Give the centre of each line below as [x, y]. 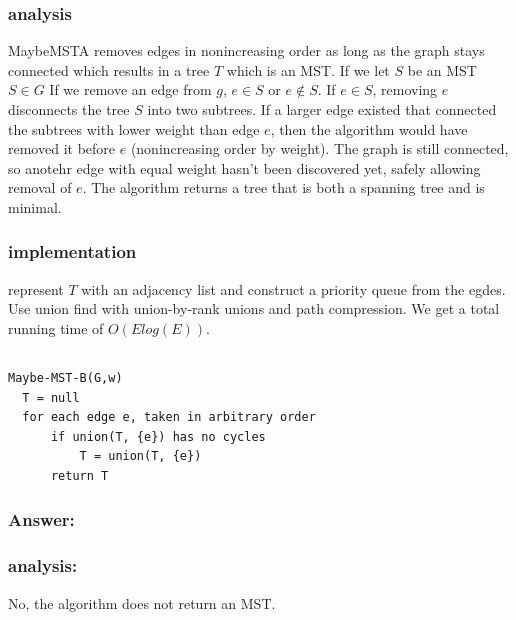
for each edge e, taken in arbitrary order [169, 417]
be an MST [442, 69]
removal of [40, 187]
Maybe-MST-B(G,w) [65, 377]
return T [79, 475]
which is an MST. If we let [308, 69]
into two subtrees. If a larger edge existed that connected [322, 109]
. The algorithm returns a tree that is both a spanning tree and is [283, 187]
